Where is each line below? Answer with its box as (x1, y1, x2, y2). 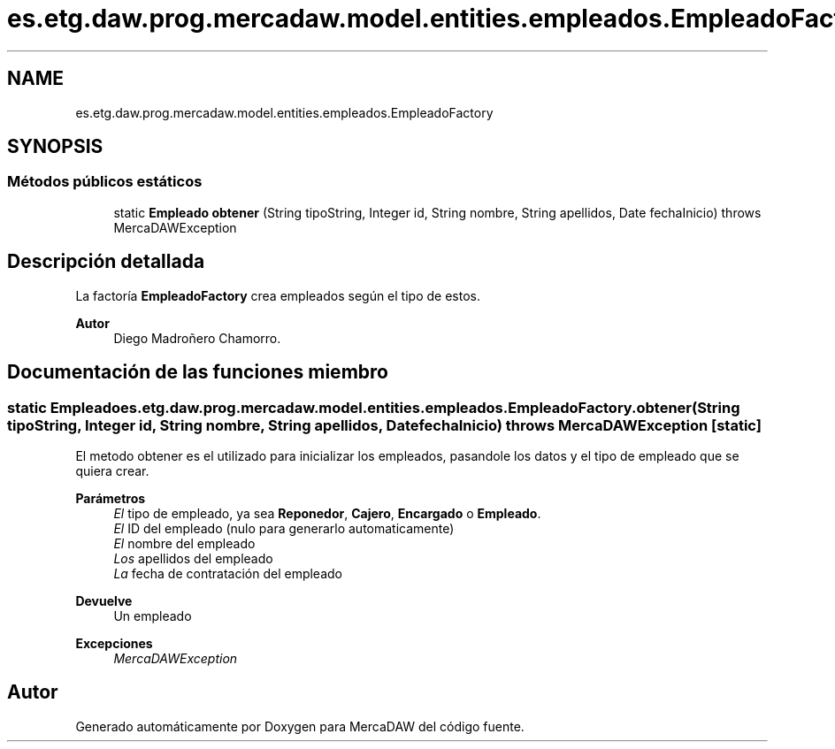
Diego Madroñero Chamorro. (113, 330, 281, 346)
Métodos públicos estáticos (7, 172, 203, 191)
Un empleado (113, 608, 192, 623)
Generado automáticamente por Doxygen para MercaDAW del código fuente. (75, 718, 525, 734)
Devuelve (75, 592, 133, 608)
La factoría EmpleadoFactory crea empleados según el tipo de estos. (75, 287, 480, 303)
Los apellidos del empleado (113, 550, 273, 566)
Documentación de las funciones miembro (7, 361, 388, 384)
